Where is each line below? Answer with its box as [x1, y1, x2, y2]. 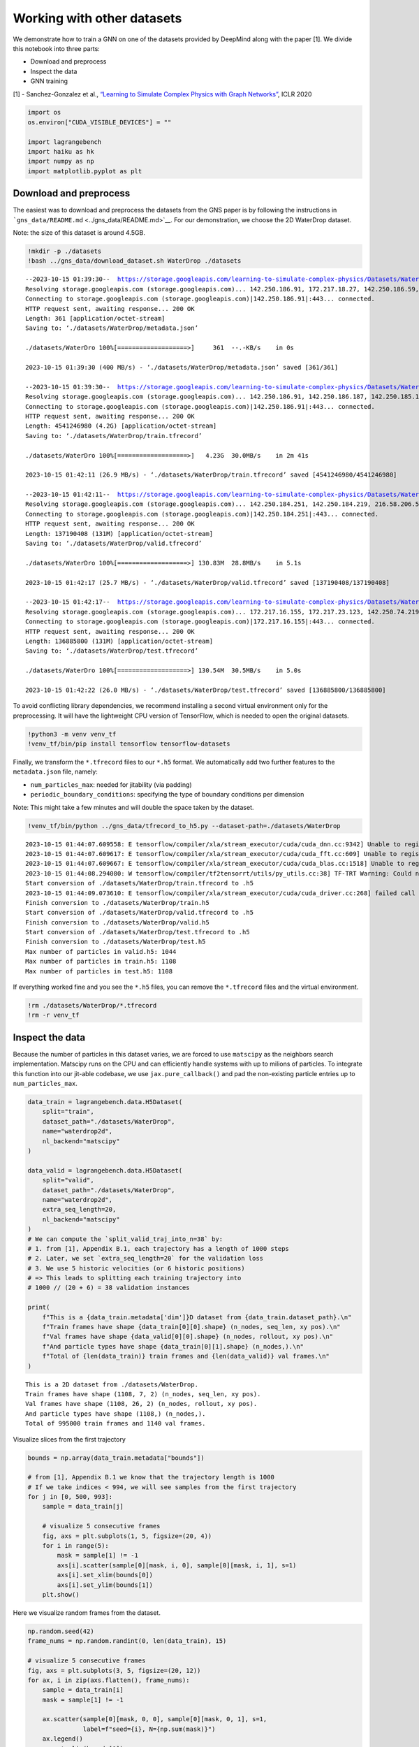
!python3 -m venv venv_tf [27, 730, 117, 738]
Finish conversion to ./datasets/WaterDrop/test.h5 [25, 938, 206, 946]
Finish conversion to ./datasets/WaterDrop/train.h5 [25, 899, 209, 906]
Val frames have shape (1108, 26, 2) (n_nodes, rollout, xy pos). [25, 1400, 258, 1408]
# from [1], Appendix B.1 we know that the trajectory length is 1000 [27, 1473, 275, 1481]
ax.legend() [42, 1735, 84, 1743]
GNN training [30, 77, 68, 85]
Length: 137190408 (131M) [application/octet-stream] [25, 530, 213, 537]
